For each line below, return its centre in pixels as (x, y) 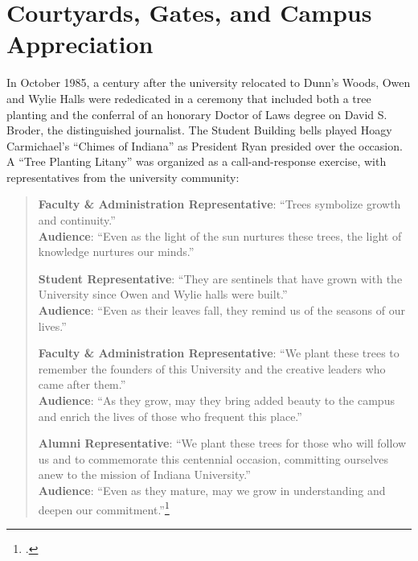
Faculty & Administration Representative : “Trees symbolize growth (219, 204)
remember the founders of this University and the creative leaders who (212, 368)
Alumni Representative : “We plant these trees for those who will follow (222, 443)
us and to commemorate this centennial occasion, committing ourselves (213, 458)
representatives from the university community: (123, 177)
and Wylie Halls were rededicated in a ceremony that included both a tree (189, 98)
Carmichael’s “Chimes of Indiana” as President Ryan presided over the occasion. (205, 145)
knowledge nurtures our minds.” (116, 252)
